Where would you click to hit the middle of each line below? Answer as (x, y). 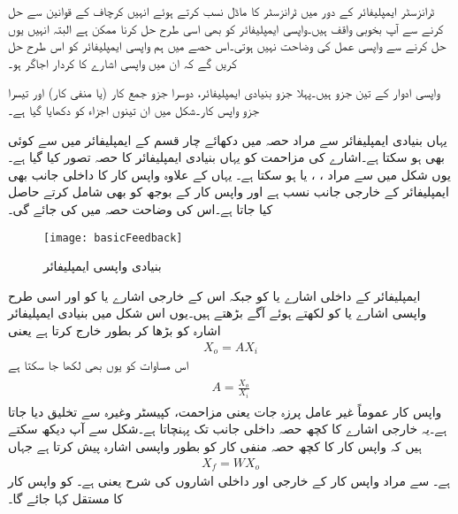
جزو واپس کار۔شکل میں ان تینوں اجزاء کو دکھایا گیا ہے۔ (134, 109)
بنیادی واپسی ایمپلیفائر (103, 266)
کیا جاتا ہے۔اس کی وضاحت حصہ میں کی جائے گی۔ (141, 208)
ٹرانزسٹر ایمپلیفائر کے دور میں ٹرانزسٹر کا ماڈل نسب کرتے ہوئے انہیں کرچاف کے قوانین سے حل (221, 11)
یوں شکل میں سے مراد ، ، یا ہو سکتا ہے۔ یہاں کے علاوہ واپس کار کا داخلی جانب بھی (229, 174)
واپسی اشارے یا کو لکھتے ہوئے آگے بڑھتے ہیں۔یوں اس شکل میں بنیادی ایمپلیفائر (218, 313)
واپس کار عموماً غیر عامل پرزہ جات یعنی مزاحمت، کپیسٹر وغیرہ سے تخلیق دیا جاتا (225, 411)
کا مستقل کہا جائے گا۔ (66, 498)
